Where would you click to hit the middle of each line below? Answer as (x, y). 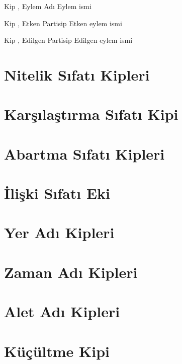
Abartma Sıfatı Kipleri (84, 153)
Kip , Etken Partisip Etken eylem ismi (63, 23)
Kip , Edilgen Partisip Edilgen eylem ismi (68, 40)
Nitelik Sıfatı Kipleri (77, 74)
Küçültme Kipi (57, 351)
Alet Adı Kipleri (62, 311)
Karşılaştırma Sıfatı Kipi (91, 114)
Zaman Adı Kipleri (71, 272)
